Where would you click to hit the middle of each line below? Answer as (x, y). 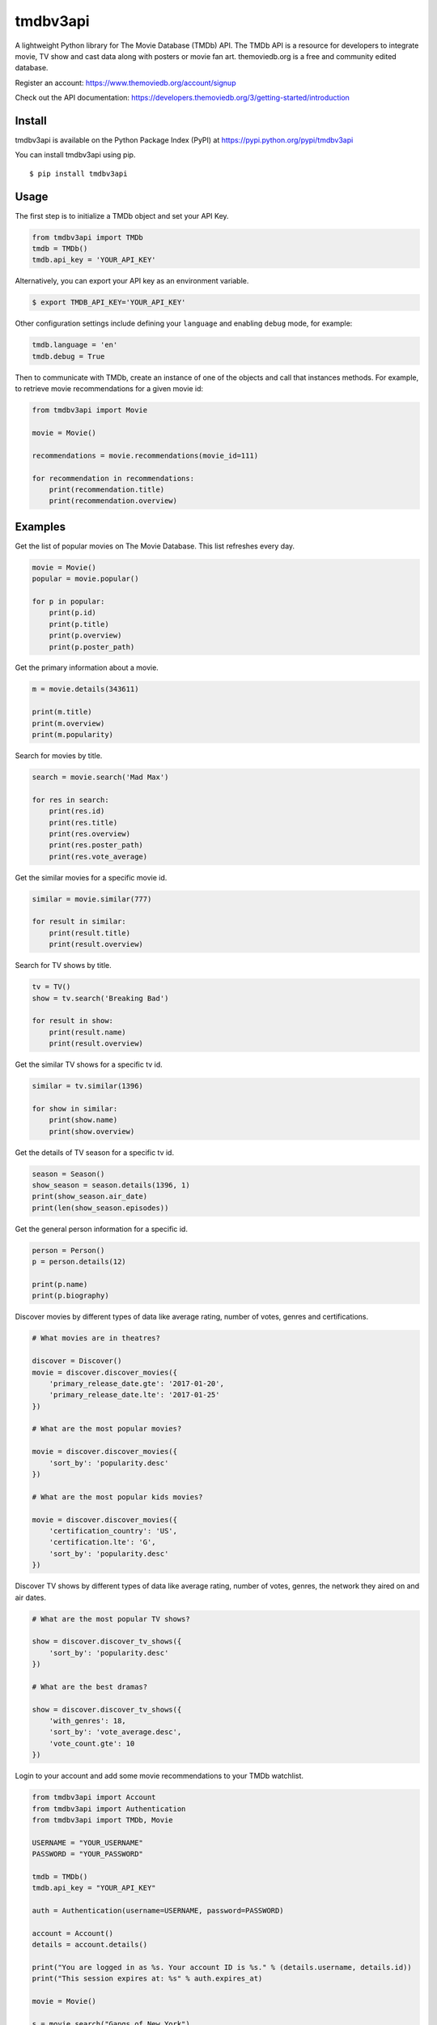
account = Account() (72, 1933)
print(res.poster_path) (96, 845)
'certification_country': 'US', (113, 1531)
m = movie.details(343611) (85, 689)
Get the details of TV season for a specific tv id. (94, 1152)
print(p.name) (60, 1284)
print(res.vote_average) (98, 856)
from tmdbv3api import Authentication (109, 1809)
